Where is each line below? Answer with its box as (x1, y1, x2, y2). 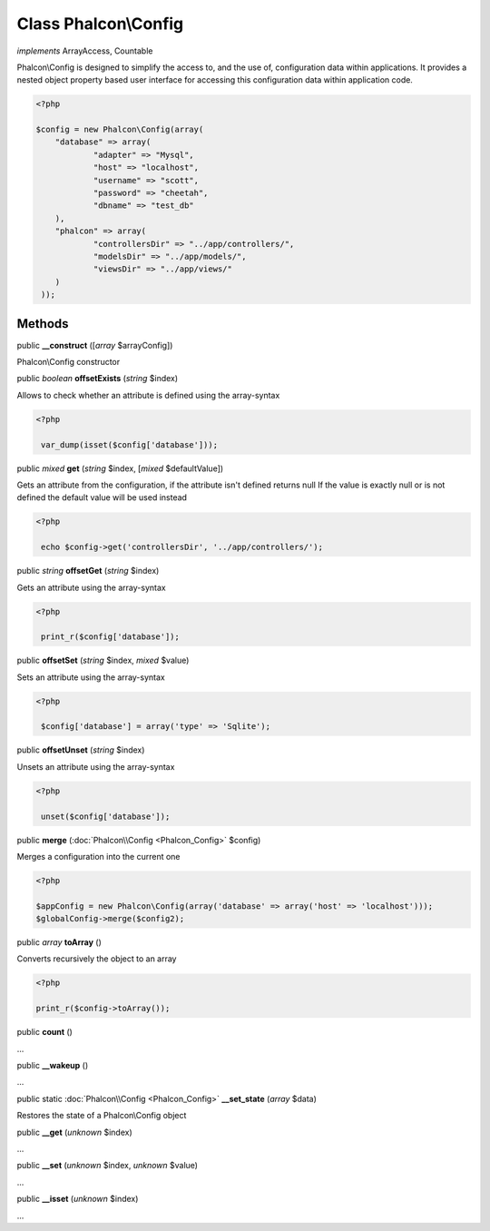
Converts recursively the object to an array (16, 953, 177, 964)
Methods (16, 316, 69, 331)
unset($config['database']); (41, 811, 171, 822)
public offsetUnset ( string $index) (16, 744, 145, 755)
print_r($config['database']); (41, 632, 181, 642)
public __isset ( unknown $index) (16, 1194, 139, 1205)
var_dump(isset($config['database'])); (41, 439, 218, 449)
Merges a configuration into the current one (16, 851, 181, 862)
